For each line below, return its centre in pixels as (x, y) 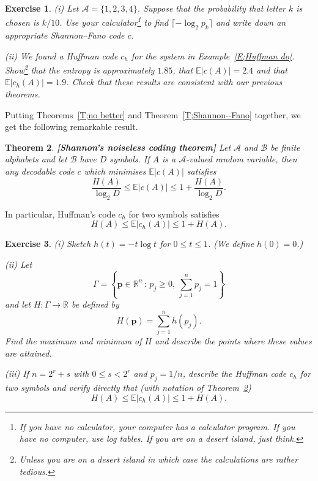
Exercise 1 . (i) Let (42, 8)
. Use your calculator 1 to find (114, 21)
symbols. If (130, 159)
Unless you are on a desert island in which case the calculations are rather (159, 459)
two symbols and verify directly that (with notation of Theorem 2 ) (128, 388)
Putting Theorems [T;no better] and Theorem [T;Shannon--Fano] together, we (153, 114)
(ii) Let (19, 264)
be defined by (95, 304)
